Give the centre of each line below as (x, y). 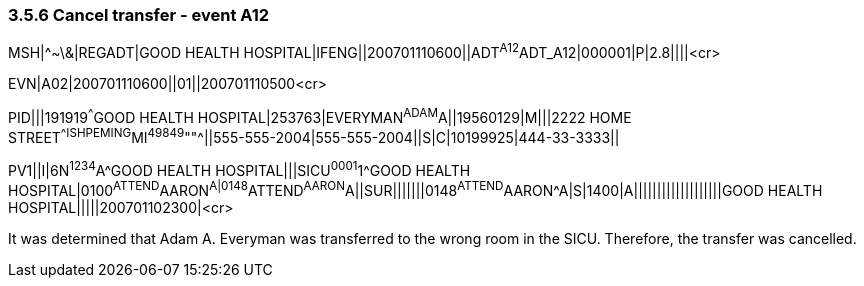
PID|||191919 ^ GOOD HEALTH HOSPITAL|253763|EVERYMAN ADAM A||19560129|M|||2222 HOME (320, 116)
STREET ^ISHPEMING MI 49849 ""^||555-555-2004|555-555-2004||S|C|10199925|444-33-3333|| (314, 135)
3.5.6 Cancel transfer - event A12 (139, 15)
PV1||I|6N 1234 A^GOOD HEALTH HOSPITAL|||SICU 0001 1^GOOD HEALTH (239, 169)
